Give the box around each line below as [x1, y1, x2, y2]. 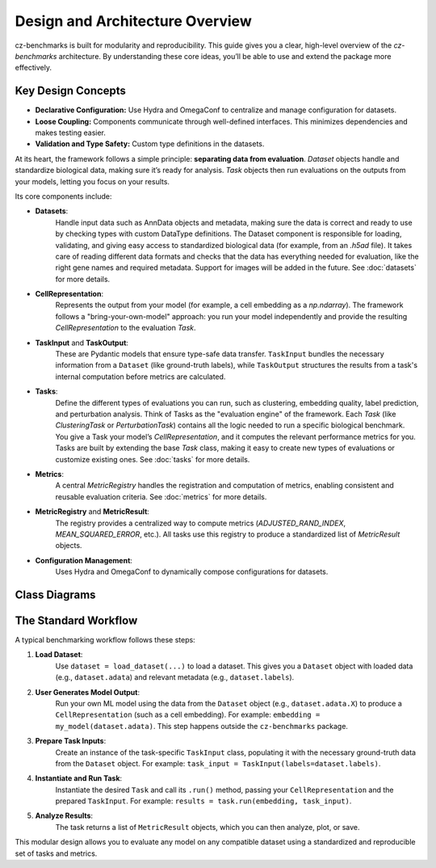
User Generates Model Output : [35, 687, 140, 697]
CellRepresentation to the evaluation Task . [55, 323, 197, 333]
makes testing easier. [35, 128, 107, 137]
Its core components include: [15, 191, 112, 201]
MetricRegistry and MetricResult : [35, 507, 149, 516]
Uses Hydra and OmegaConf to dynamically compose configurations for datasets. [55, 567, 329, 577]
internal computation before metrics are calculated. [55, 372, 226, 381]
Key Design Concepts [15, 84, 127, 98]
